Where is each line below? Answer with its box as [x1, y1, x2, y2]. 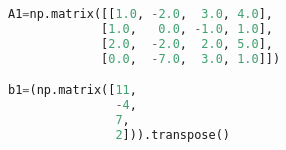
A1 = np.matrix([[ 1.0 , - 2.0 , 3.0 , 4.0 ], [8, 7, 273, 21]
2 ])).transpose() [115, 127, 230, 142]
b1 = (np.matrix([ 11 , [8, 83, 137, 98]
